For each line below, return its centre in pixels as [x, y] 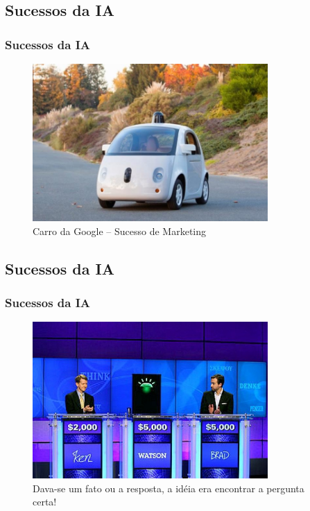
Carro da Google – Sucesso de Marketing [120, 231]
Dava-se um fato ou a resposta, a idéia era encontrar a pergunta [169, 488]
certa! [45, 502]
